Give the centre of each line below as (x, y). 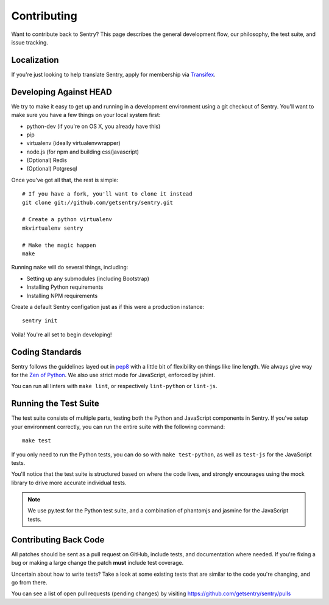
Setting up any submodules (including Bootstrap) (88, 278)
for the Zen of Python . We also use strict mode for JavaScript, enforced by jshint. (113, 375)
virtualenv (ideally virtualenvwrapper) (74, 143)
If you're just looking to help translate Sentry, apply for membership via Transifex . (113, 74)
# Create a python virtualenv (67, 220)
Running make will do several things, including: (70, 267)
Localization (35, 60)
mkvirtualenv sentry (53, 228)
